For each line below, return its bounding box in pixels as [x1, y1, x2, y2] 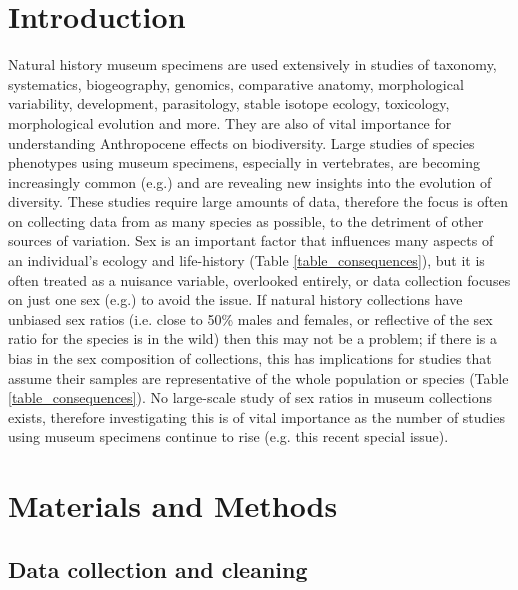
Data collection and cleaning [8, 553, 308, 584]
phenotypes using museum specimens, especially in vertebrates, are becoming [8, 152, 480, 173]
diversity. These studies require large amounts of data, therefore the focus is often [8, 191, 509, 212]
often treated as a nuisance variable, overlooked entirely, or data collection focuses [8, 269, 511, 290]
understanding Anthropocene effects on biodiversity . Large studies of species [8, 132, 475, 153]
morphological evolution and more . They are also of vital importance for [8, 112, 452, 133]
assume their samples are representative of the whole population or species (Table [8, 367, 509, 388]
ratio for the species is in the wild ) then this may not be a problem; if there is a [8, 328, 497, 349]
